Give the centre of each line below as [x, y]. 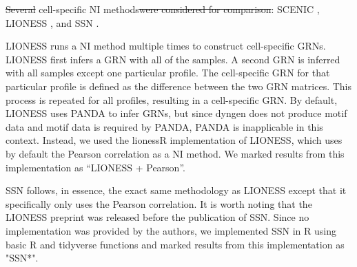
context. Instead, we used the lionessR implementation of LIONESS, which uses [174, 140]
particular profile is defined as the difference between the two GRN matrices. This [179, 86]
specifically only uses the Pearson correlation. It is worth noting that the [159, 203]
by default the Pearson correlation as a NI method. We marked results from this [175, 153]
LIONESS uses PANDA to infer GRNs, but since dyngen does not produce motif [176, 113]
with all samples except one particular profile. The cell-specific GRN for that [168, 73]
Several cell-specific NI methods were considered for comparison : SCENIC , [163, 9]
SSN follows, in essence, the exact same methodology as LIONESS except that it [176, 190]
